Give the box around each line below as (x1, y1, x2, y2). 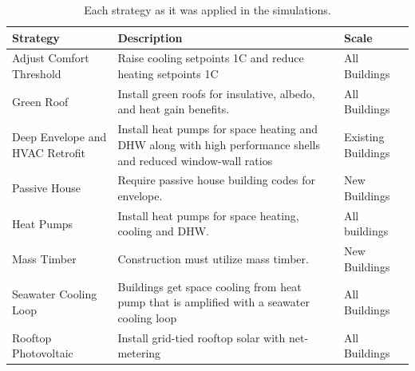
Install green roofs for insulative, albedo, (117, 85, 315, 101)
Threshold (12, 65, 61, 82)
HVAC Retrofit (12, 144, 86, 160)
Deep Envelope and (12, 128, 107, 145)
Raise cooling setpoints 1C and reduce (117, 49, 304, 66)
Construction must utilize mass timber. (117, 251, 309, 267)
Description (117, 29, 183, 45)
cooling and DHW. (117, 223, 209, 239)
